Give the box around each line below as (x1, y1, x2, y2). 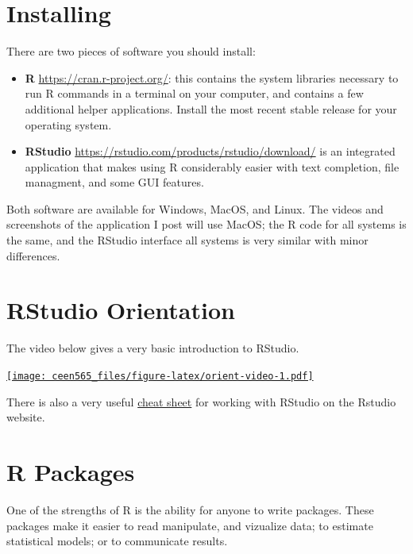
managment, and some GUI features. (25, 174, 204, 190)
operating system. (25, 116, 112, 133)
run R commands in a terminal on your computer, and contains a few (25, 85, 364, 102)
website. (6, 409, 45, 425)
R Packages (6, 456, 135, 487)
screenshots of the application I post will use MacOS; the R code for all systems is (6, 216, 407, 233)
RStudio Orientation (6, 294, 235, 326)
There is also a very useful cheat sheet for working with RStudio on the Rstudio (6, 393, 396, 410)
